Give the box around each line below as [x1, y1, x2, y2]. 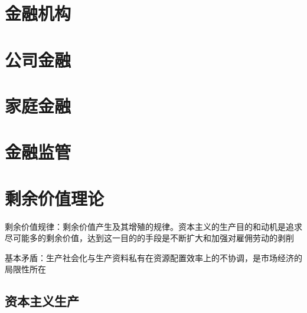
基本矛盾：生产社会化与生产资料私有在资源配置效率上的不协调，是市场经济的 [5, 251, 302, 263]
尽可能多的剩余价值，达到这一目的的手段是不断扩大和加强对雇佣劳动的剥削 [5, 232, 294, 244]
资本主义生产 [5, 292, 79, 310]
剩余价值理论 [5, 186, 104, 210]
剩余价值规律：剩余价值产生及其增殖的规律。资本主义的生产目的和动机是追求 [5, 220, 302, 232]
